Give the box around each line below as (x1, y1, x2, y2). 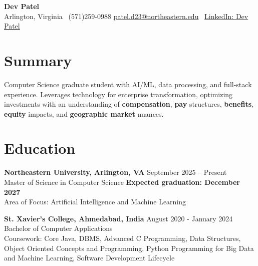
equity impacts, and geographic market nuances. (4, 108, 164, 119)
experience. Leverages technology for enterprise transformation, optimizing (4, 89, 233, 99)
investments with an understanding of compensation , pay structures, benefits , (4, 99, 253, 109)
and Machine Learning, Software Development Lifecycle (4, 252, 175, 263)
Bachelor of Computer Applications (4, 223, 113, 233)
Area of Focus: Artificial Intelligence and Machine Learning (4, 196, 186, 207)
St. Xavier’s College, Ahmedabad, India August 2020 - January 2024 (4, 213, 233, 223)
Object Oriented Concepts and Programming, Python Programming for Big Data (4, 242, 254, 253)
